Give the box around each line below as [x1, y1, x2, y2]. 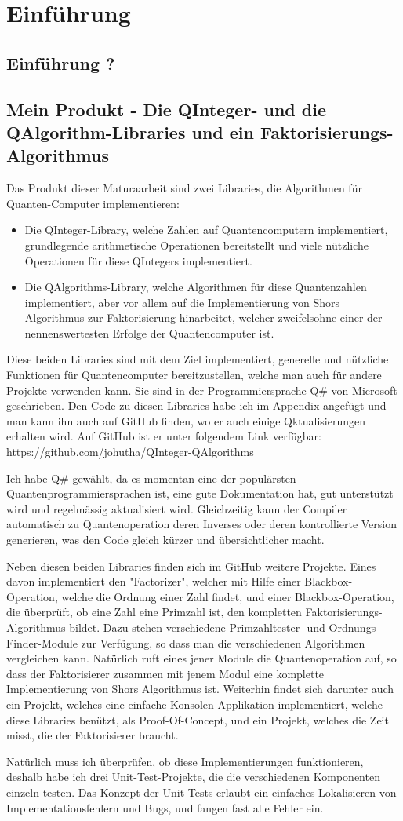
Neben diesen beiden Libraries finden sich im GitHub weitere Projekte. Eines [6, 557, 376, 574]
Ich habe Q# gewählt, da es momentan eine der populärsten [6, 469, 296, 486]
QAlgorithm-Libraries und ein [6, 119, 254, 144]
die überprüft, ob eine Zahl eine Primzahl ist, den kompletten [6, 604, 302, 620]
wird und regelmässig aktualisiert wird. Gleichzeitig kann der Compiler [6, 500, 347, 516]
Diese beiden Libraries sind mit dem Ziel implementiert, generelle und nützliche [6, 351, 389, 367]
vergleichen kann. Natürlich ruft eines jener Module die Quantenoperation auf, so [6, 650, 397, 666]
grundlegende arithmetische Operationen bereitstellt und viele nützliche [24, 236, 369, 253]
